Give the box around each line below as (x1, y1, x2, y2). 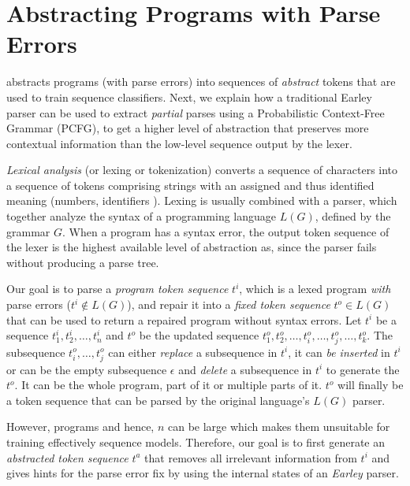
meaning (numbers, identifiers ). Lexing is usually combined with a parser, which (6, 192, 397, 209)
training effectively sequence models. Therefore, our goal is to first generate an (6, 434, 386, 451)
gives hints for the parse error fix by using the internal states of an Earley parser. (6, 465, 399, 481)
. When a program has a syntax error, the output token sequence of (61, 223, 389, 239)
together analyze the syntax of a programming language (6, 208, 277, 224)
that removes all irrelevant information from (144, 449, 357, 466)
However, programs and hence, (6, 418, 155, 435)
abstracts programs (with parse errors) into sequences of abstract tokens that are (6, 73, 396, 90)
